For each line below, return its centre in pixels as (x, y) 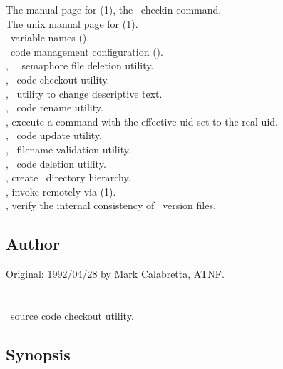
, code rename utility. (55, 107)
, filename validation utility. (68, 149)
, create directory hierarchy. (68, 177)
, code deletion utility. (56, 163)
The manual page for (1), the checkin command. (114, 9)
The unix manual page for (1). (72, 23)
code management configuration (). (87, 51)
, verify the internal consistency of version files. (111, 205)
